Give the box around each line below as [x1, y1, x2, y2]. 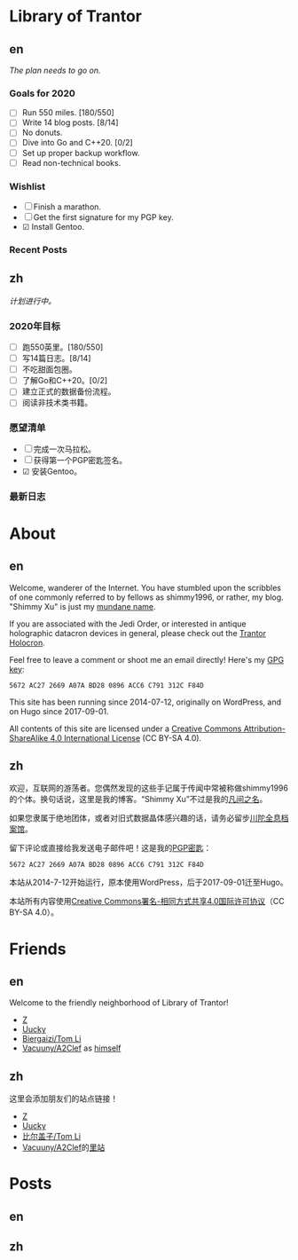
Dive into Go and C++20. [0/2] [21, 138, 133, 148]
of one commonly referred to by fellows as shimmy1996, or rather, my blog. [9, 592, 284, 602]
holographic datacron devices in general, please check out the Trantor [9, 627, 267, 638]
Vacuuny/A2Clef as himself [21, 1043, 122, 1053]
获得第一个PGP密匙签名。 [33, 454, 128, 465]
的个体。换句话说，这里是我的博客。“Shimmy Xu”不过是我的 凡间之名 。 [9, 794, 268, 805]
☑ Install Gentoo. [21, 221, 85, 232]
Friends [9, 939, 67, 959]
